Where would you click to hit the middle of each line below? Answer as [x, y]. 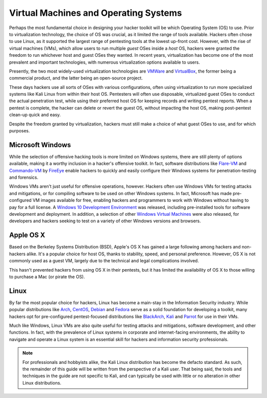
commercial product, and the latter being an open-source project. [76, 78]
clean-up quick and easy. [35, 115]
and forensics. [24, 177]
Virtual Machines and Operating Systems [96, 13]
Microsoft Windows [40, 145]
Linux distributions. [42, 383]
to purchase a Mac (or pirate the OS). [47, 277]
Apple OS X [27, 235]
